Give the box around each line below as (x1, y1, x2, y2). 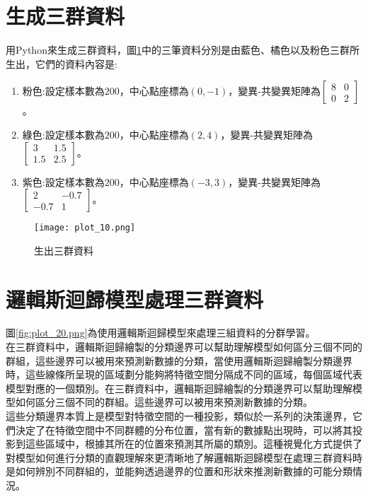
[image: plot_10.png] (34, 223, 136, 233)
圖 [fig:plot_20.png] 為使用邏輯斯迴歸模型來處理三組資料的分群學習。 (6, 325, 316, 340)
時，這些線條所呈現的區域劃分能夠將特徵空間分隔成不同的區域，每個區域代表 (6, 367, 362, 382)
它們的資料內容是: (35, 56, 117, 71)
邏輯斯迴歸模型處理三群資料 (6, 284, 264, 313)
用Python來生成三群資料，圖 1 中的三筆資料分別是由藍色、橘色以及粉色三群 (6, 42, 350, 57)
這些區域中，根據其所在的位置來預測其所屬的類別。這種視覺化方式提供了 (25, 436, 362, 451)
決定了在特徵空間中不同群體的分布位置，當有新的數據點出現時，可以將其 (15, 422, 352, 437)
